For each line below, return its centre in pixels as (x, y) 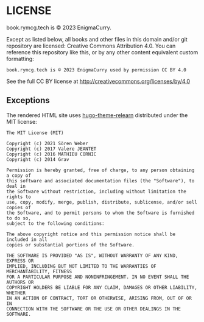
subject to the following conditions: (55, 223)
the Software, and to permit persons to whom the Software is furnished (100, 213)
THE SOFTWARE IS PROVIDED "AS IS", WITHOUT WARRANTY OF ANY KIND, (92, 256)
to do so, (19, 218)
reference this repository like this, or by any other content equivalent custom (102, 52)
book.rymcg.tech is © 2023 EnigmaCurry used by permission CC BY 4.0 (97, 70)
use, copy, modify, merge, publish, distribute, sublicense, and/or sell (102, 202)
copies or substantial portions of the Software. (71, 245)
